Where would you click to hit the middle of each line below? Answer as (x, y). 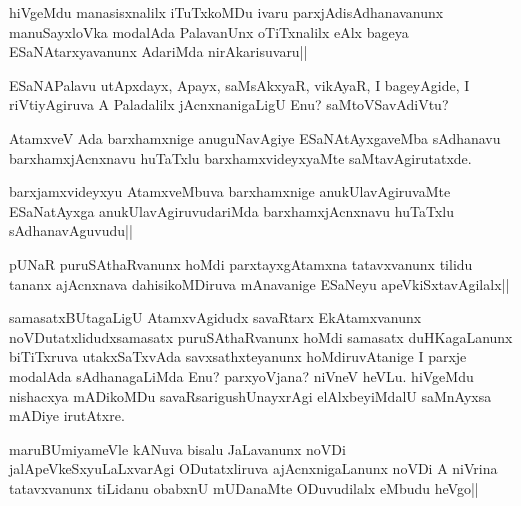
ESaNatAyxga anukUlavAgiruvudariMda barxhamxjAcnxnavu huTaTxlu (231, 210)
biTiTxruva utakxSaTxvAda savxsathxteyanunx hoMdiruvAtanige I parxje (238, 356)
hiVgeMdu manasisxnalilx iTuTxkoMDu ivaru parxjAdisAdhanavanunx (226, 12)
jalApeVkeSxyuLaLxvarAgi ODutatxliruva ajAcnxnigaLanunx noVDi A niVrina (253, 468)
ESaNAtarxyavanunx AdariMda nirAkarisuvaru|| (158, 51)
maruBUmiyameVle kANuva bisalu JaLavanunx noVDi (177, 448)
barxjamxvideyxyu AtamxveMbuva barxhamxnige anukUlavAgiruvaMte (230, 191)
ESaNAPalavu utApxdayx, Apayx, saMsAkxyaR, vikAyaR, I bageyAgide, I (239, 84)
